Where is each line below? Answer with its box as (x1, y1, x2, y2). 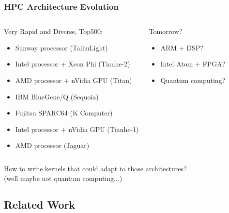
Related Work (4, 197, 76, 212)
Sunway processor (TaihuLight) (15, 42, 108, 52)
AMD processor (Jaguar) (15, 140, 90, 150)
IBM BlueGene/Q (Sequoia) (15, 91, 99, 101)
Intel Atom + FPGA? (160, 59, 226, 69)
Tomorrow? (149, 26, 183, 36)
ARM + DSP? (160, 42, 203, 52)
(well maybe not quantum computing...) (4, 173, 122, 183)
